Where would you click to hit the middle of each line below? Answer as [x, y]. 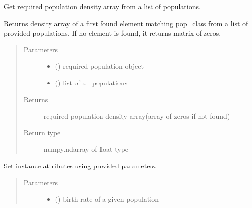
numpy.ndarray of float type [86, 149]
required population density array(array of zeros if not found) [137, 116]
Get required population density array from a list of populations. [102, 6]
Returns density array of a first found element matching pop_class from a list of [126, 23]
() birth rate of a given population [107, 199]
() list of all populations [91, 82]
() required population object [99, 66]
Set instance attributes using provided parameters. [81, 165]
